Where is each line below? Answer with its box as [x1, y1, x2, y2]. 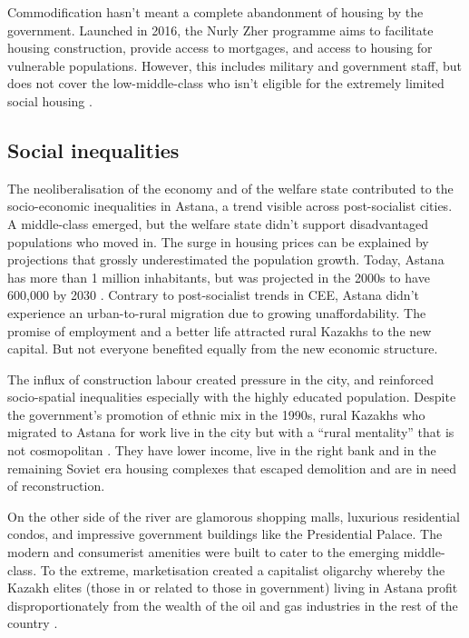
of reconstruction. [7, 476, 105, 495]
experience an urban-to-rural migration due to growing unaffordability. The [7, 303, 426, 322]
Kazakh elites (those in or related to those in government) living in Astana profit [7, 578, 458, 597]
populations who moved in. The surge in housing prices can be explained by [7, 232, 429, 251]
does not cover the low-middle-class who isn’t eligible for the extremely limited [7, 74, 445, 93]
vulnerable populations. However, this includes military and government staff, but [7, 55, 463, 75]
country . [7, 613, 58, 633]
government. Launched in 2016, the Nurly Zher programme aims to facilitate [7, 20, 434, 39]
